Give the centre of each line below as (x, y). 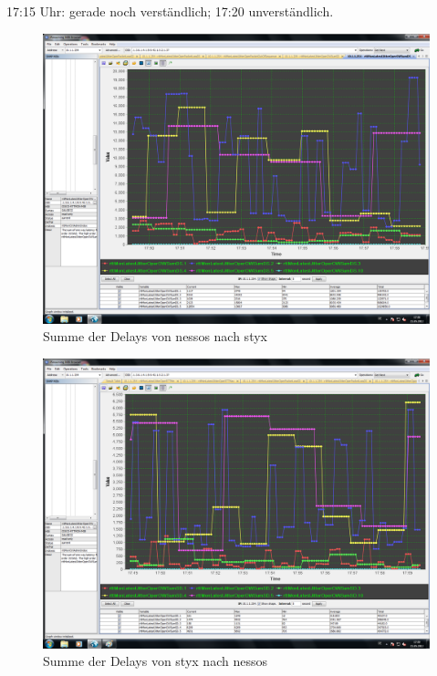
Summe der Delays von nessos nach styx (155, 336)
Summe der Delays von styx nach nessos (155, 661)
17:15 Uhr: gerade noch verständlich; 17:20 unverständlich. (170, 11)
